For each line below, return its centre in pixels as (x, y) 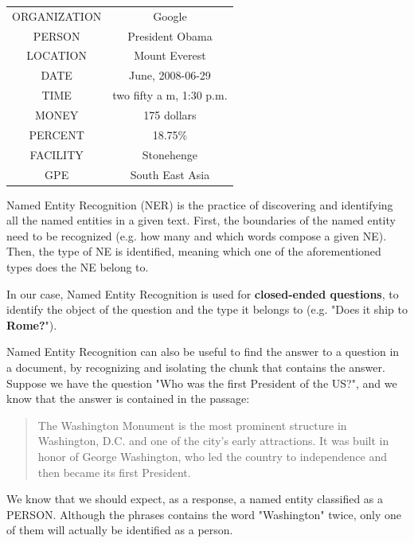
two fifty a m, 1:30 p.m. (170, 95)
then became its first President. (114, 472)
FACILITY (57, 154)
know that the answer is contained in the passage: (128, 398)
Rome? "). (32, 324)
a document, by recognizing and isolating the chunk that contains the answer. (196, 367)
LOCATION (57, 55)
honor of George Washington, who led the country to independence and (213, 456)
